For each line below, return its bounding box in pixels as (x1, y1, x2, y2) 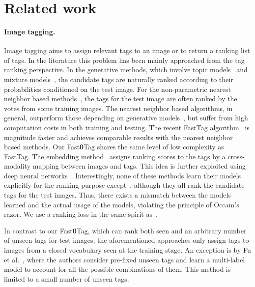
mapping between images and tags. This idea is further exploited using (32, 161, 246, 171)
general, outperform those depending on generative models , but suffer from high (4, 113, 248, 123)
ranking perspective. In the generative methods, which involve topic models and (4, 64, 248, 75)
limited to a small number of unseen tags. (4, 273, 129, 284)
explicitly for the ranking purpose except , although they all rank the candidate (4, 180, 245, 190)
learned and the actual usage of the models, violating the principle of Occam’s (4, 199, 239, 209)
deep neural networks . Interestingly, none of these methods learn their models (4, 170, 241, 180)
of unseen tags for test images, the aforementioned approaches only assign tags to (4, 235, 249, 245)
